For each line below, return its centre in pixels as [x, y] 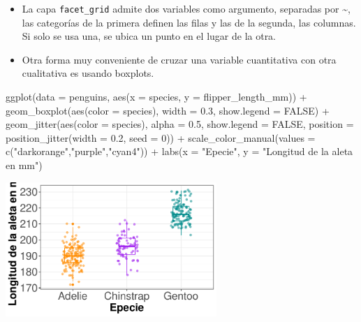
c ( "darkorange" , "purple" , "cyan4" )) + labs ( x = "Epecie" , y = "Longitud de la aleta [179, 151]
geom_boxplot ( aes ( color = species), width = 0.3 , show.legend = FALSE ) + [168, 110]
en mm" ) [24, 165]
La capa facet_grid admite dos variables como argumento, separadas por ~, [186, 8]
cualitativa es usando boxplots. [88, 73]
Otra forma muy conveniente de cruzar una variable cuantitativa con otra [179, 59]
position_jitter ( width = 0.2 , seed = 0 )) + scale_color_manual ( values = [161, 137]
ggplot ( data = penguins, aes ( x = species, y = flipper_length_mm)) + [156, 97]
